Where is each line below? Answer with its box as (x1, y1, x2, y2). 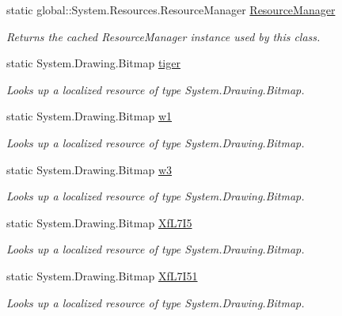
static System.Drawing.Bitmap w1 (6, 108, 173, 124)
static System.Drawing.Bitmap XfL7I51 (6, 267, 198, 284)
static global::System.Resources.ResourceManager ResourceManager (6, 2, 336, 17)
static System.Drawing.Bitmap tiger (6, 55, 180, 71)
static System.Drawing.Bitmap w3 (6, 161, 173, 177)
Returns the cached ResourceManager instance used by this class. (6, 28, 321, 44)
